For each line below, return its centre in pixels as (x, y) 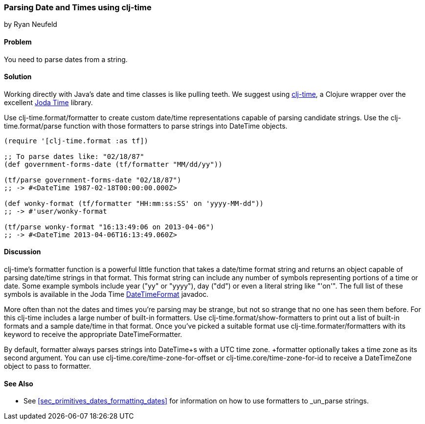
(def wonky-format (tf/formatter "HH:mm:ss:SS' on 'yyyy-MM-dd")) (134, 203)
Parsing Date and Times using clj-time (78, 7)
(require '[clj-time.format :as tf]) (76, 141)
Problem (18, 42)
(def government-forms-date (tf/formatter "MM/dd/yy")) (113, 164)
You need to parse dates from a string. (66, 59)
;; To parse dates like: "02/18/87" (74, 156)
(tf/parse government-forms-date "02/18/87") (93, 180)
